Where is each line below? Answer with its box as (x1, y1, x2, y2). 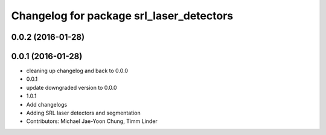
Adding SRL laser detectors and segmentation (26, 109, 141, 117)
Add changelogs (26, 101, 68, 108)
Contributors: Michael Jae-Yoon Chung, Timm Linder (26, 118, 158, 125)
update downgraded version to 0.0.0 (26, 84, 117, 91)
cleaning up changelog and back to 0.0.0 (26, 67, 129, 75)
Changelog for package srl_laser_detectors (11, 9, 234, 22)
